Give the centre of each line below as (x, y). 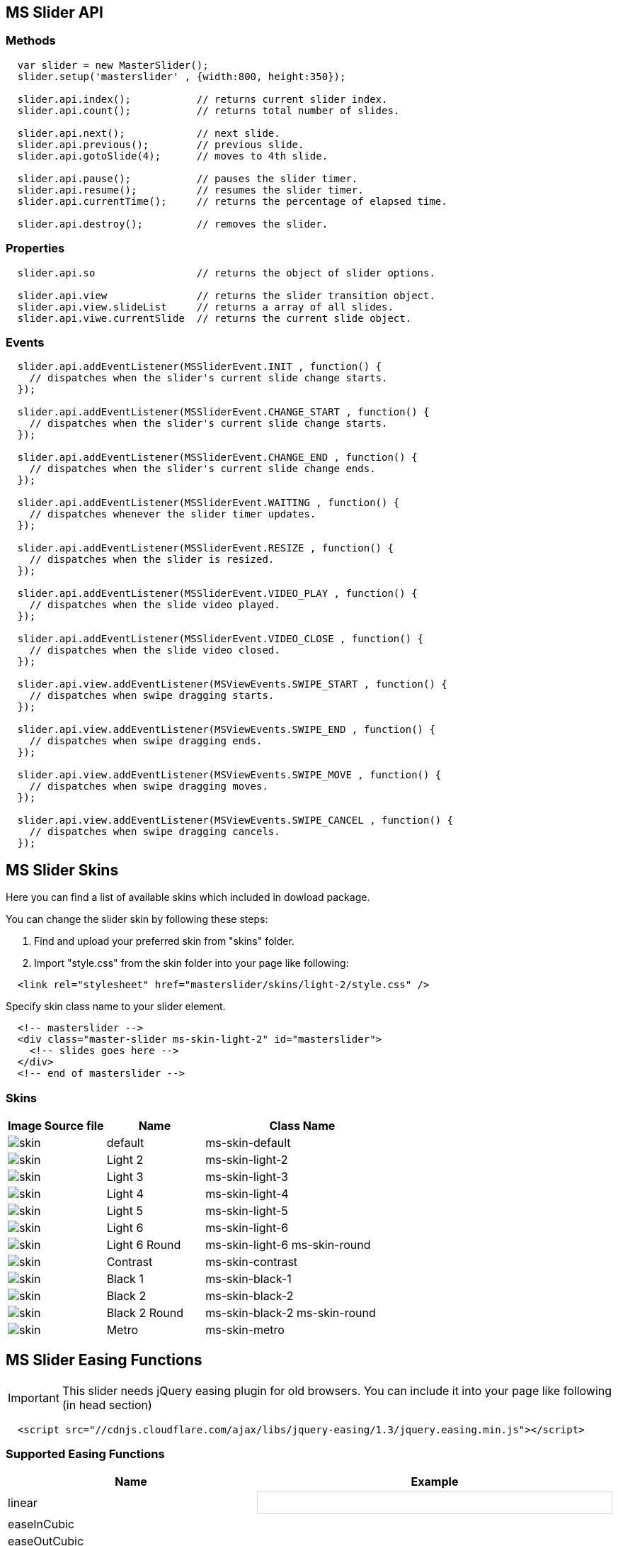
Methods (31, 41)
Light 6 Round (144, 1244)
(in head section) (107, 1405)
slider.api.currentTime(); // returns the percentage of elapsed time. (232, 201)
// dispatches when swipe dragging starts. (152, 696)
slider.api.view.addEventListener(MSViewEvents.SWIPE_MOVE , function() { (229, 775)
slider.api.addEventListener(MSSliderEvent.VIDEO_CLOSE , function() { (221, 639)
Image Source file (56, 1125)
